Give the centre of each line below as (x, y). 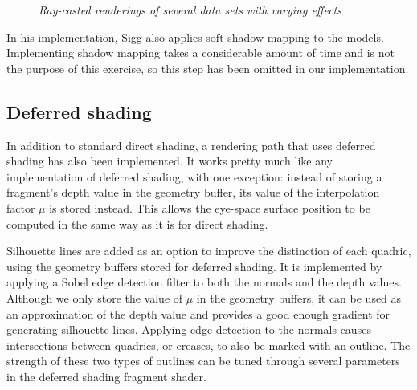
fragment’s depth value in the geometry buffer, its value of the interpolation (193, 192)
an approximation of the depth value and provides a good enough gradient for (198, 313)
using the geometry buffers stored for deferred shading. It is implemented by (194, 266)
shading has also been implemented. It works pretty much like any (170, 161)
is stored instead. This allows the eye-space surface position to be (210, 207)
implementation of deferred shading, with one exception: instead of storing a (194, 176)
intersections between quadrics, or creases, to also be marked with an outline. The (208, 345)
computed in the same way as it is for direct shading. (137, 223)
